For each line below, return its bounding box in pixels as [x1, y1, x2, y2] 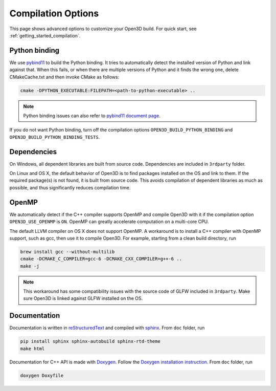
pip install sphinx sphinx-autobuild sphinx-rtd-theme [20, 338, 160, 344]
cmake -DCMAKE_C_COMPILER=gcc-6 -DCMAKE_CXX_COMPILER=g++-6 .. [20, 256, 182, 262]
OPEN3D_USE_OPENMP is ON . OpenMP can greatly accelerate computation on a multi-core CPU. [9, 219, 209, 225]
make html [20, 345, 45, 352]
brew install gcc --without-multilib [20, 249, 115, 254]
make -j [20, 263, 39, 269]
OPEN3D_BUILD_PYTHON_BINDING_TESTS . [9, 134, 100, 140]
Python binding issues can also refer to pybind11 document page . [23, 113, 160, 119]
